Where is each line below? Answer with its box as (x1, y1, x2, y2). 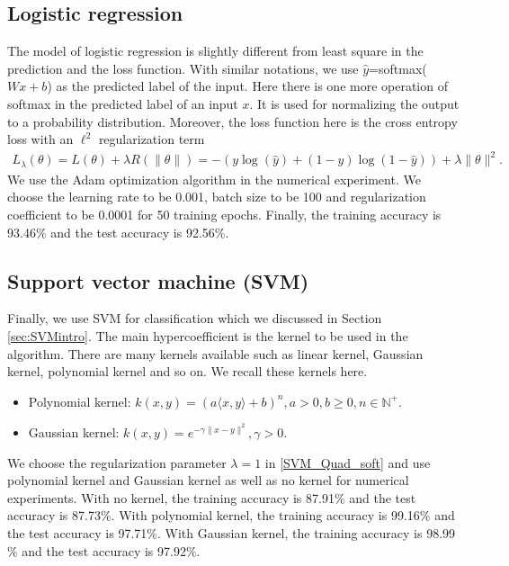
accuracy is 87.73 (7, 506, 101, 525)
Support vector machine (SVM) (7, 266, 309, 294)
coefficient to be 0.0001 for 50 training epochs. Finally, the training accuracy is (7, 204, 442, 223)
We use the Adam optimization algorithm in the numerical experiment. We (7, 169, 421, 188)
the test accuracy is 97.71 (7, 523, 147, 542)
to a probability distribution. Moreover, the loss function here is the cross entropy (7, 112, 458, 130)
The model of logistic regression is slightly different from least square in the (7, 41, 424, 60)
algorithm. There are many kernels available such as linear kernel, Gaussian (7, 344, 424, 363)
